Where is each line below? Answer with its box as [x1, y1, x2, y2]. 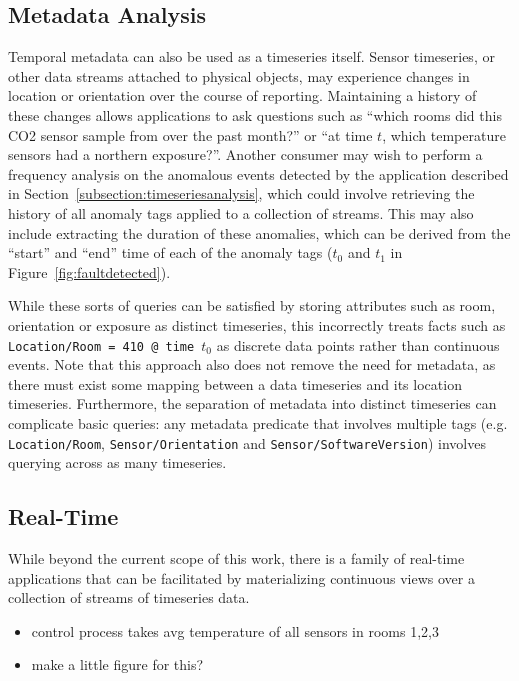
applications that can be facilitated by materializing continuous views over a [8, 567, 475, 588]
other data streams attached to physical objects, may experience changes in [8, 65, 470, 86]
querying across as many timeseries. [8, 452, 227, 473]
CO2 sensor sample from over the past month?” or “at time [8, 124, 373, 145]
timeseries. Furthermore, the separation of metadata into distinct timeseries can [8, 393, 497, 414]
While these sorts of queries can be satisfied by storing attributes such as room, [8, 295, 496, 316]
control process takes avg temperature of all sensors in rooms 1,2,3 [31, 620, 439, 641]
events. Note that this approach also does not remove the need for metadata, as [8, 354, 496, 375]
